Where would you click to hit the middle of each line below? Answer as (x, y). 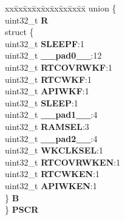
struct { (19, 32)
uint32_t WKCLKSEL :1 (54, 150)
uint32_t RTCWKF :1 (48, 79)
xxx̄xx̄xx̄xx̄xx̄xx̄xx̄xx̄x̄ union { (61, 8)
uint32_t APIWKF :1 (47, 91)
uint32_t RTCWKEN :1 (52, 174)
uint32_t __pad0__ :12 (53, 55)
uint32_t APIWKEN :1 (51, 185)
